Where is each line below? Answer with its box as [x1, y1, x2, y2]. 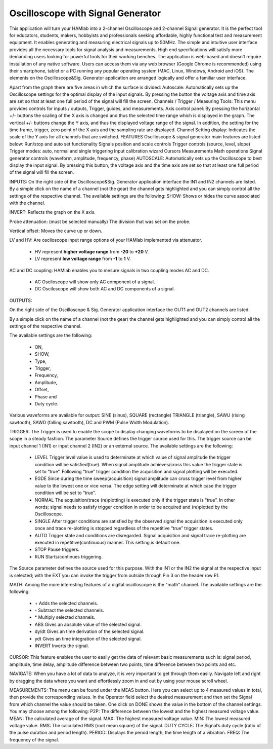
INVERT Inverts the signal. [34, 643, 89, 649]
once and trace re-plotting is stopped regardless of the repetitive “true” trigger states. [34, 525, 213, 532]
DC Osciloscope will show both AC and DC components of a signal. [34, 286, 175, 292]
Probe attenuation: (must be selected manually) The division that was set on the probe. [9, 218, 191, 224]
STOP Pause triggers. [34, 546, 80, 552]
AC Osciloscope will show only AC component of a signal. [34, 279, 155, 285]
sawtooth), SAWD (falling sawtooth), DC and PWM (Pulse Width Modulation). [9, 419, 169, 425]
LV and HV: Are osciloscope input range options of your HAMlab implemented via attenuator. [9, 237, 202, 243]
